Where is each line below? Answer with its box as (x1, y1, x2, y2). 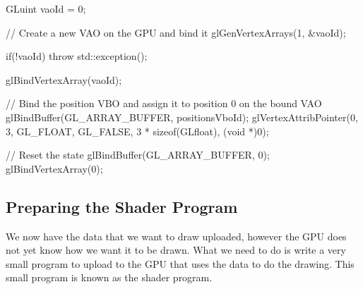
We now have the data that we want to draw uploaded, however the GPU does (6, 228, 347, 243)
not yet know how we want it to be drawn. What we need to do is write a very (6, 242, 346, 257)
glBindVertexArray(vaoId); (6, 72, 122, 87)
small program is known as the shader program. (6, 270, 213, 285)
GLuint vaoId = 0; (6, 1, 86, 16)
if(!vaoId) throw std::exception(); (6, 49, 148, 63)
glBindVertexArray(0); (6, 161, 103, 176)
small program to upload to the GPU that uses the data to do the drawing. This (6, 256, 355, 271)
